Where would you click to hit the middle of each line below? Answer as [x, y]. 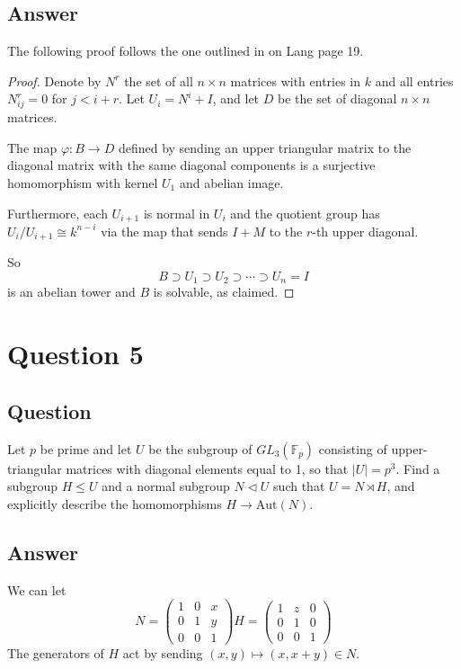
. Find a [418, 468]
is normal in [177, 213]
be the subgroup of [200, 448]
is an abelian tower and [71, 292]
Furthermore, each [58, 213]
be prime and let [86, 448]
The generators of [56, 653]
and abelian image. [231, 182]
